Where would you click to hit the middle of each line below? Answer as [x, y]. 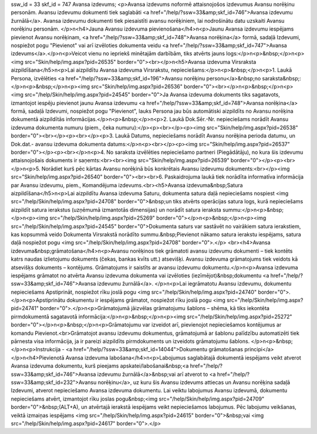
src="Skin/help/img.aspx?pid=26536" [137, 86]
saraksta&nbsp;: [282, 78]
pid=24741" [25, 308]
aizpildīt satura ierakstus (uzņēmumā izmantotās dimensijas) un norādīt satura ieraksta [116, 210]
